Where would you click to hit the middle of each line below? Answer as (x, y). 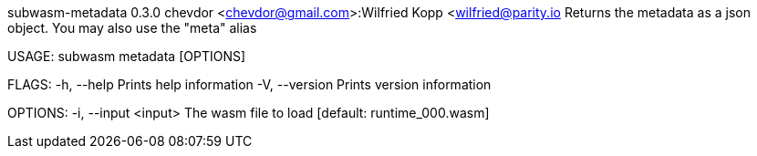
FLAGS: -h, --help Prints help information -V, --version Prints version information (249, 84)
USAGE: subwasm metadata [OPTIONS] (127, 56)
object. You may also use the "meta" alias (132, 28)
